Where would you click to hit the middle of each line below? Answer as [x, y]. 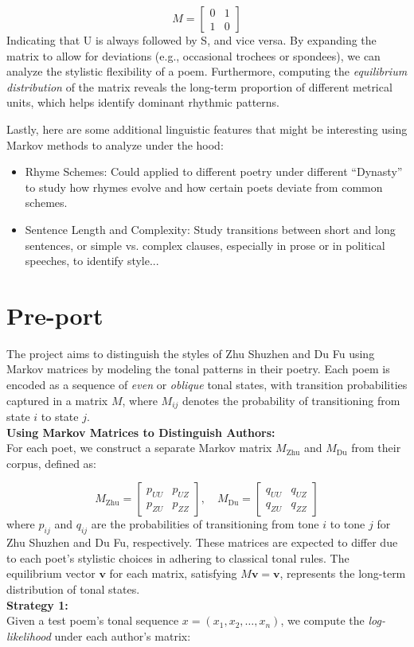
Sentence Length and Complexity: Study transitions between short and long [210, 229]
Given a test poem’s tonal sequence [93, 620]
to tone [348, 524]
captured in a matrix [57, 400]
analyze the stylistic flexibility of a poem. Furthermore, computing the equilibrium [207, 71]
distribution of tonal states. [73, 589]
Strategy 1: [37, 604]
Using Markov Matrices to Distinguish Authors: [141, 432]
